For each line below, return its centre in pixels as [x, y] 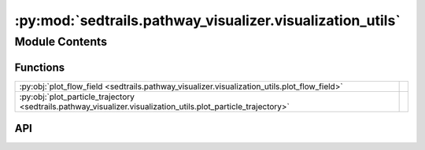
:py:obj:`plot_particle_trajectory [77, 97]
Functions [40, 67]
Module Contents [61, 42]
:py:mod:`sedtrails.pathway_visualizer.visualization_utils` [207, 20]
